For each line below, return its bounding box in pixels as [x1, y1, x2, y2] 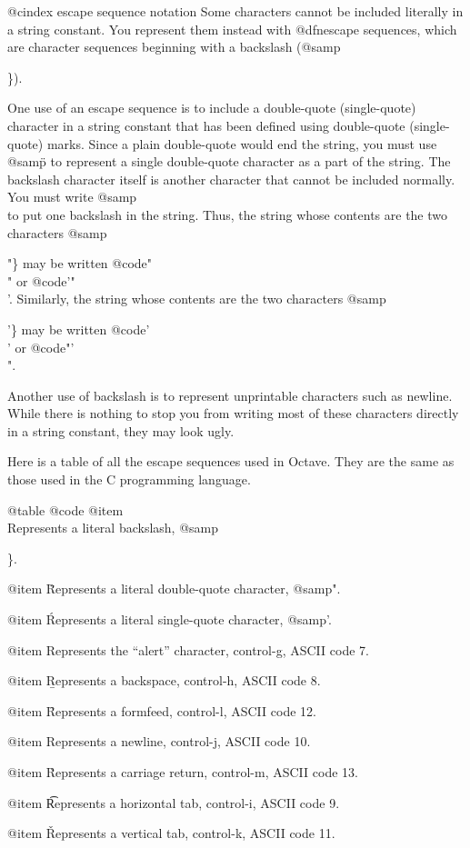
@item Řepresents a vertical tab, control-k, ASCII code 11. [7, 823, 335, 843]
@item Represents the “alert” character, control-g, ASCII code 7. [7, 640, 369, 659]
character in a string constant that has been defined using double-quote [7, 115, 405, 135]
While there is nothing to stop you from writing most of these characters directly [7, 404, 459, 423]
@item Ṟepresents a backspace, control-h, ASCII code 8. [7, 671, 321, 690]
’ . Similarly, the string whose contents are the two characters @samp [7, 289, 386, 308]
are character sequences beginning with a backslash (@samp [7, 37, 341, 56]
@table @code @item [7, 500, 124, 519]
